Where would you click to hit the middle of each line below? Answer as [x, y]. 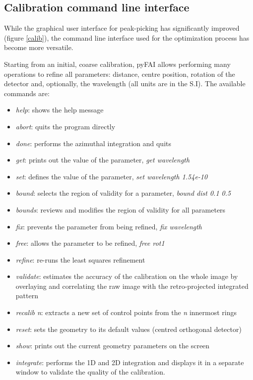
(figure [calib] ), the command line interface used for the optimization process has [127, 37]
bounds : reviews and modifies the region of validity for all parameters [121, 209]
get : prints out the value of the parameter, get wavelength [103, 160]
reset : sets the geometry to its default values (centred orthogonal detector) [128, 329]
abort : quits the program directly [65, 126]
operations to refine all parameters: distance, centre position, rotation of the [120, 74]
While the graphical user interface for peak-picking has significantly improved [122, 28]
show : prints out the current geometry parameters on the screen [113, 346]
